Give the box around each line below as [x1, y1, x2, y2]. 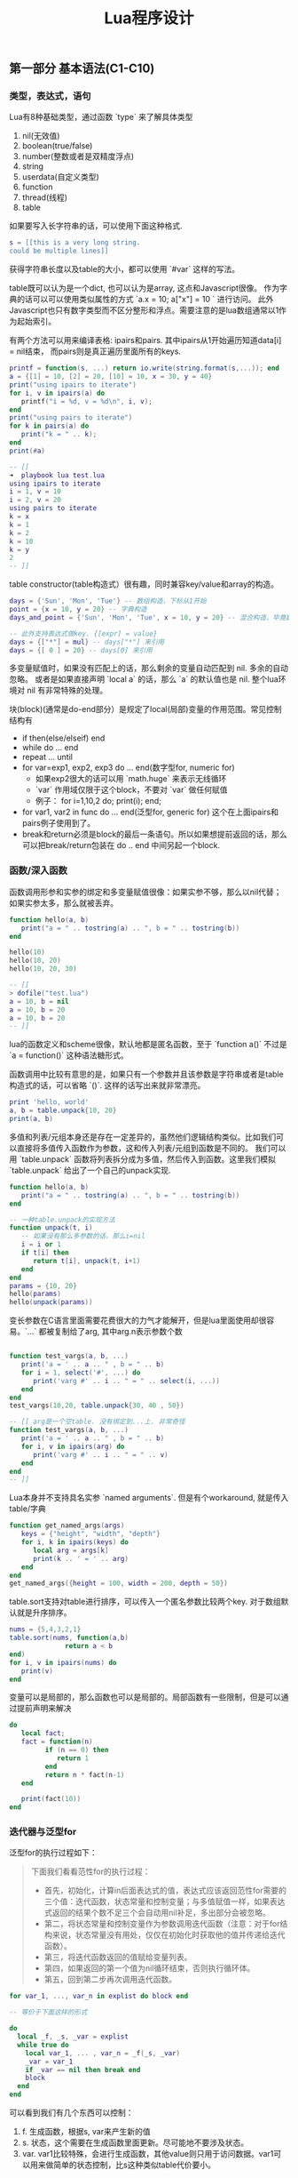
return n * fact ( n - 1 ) [44, 1770, 125, 1779]
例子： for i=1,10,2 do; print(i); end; [35, 796, 162, 806]
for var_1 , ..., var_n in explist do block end [9, 1992, 189, 2001]
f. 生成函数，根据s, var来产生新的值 [21, 2126, 151, 2137]
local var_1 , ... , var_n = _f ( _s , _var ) [25, 2048, 181, 2058]
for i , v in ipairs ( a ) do [9, 388, 105, 397]
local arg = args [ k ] [32, 1546, 109, 1555]
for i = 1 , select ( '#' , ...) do [20, 1368, 141, 1377]
